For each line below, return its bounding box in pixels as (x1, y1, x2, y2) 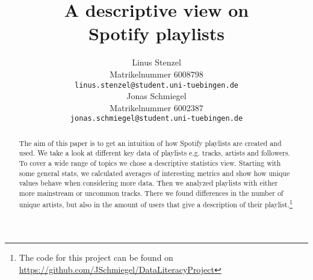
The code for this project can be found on (19, 251, 173, 264)
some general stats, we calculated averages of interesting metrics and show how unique (19, 168, 290, 178)
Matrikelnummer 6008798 (110, 67, 203, 80)
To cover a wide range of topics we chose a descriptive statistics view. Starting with (19, 158, 281, 168)
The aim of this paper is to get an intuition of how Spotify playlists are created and (19, 138, 282, 148)
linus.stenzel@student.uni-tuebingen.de (74, 81, 239, 90)
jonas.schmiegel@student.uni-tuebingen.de (70, 114, 243, 123)
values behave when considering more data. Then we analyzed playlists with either (19, 178, 278, 188)
